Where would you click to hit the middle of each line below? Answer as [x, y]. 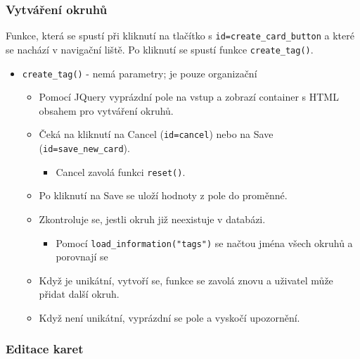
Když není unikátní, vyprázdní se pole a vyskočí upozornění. [169, 317]
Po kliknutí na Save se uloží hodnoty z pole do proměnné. [163, 195]
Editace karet [45, 349]
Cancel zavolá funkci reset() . [121, 171]
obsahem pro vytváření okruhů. [106, 110]
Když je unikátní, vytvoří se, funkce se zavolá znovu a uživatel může [186, 280]
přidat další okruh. [79, 294]
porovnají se [82, 257]
